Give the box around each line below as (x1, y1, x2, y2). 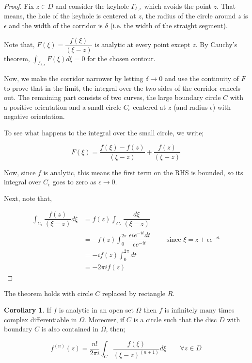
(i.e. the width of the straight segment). (110, 20, 228, 31)
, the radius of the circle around (141, 11, 236, 21)
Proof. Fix (4, 1, 34, 11)
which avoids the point (144, 1, 211, 11)
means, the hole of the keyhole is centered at (4, 11, 136, 21)
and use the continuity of (164, 73, 239, 83)
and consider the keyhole (55, 1, 129, 11)
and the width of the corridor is (9, 20, 103, 31)
